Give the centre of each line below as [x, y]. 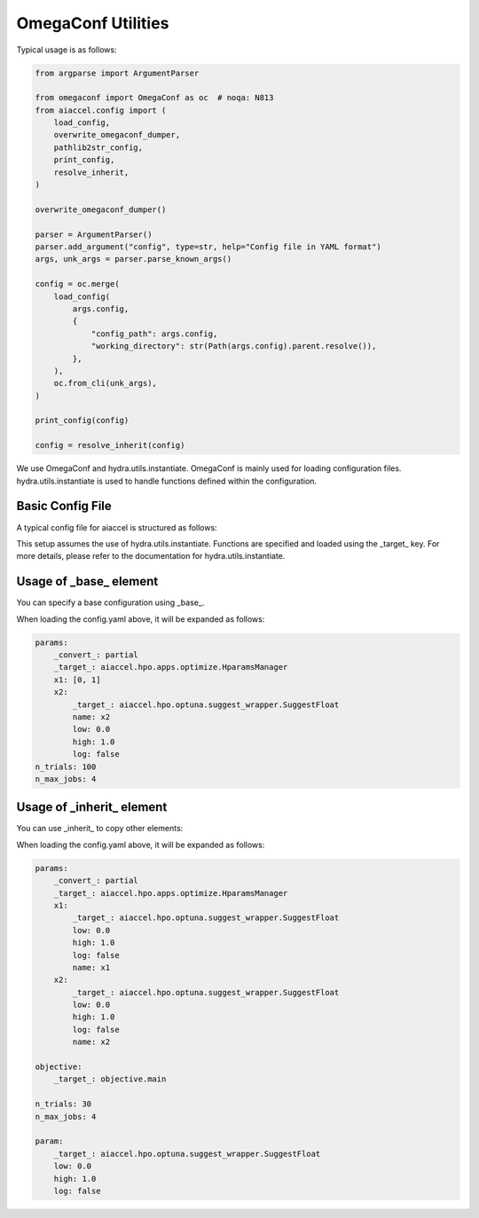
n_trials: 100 [66, 766]
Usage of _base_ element [87, 581]
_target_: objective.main [110, 1079]
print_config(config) [82, 420]
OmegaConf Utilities [93, 23]
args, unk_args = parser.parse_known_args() [133, 259]
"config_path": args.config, [154, 334]
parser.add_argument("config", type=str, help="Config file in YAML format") [208, 247]
